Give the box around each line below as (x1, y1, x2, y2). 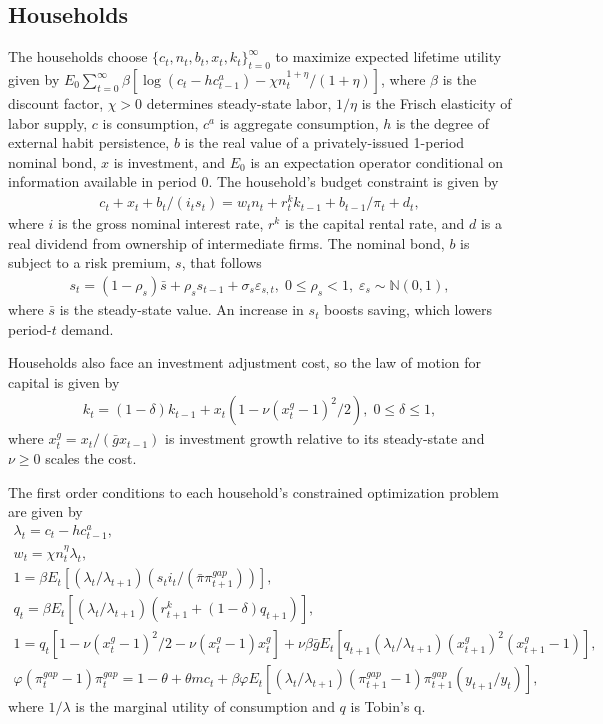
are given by (8, 501, 83, 522)
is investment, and (113, 151, 226, 172)
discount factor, (8, 93, 104, 113)
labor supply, (8, 112, 88, 133)
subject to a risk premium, (8, 252, 171, 273)
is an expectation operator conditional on (250, 151, 503, 172)
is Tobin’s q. (350, 696, 426, 717)
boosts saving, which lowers (324, 299, 493, 320)
